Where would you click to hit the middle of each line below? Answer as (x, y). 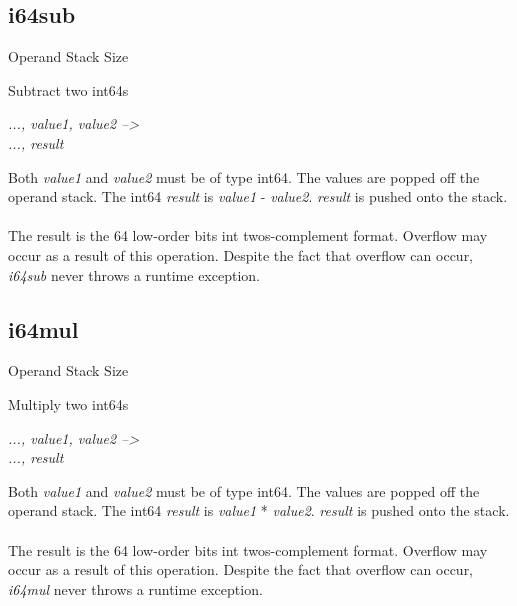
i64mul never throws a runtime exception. (135, 588)
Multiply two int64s (68, 403)
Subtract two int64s (68, 89)
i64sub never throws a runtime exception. (134, 274)
